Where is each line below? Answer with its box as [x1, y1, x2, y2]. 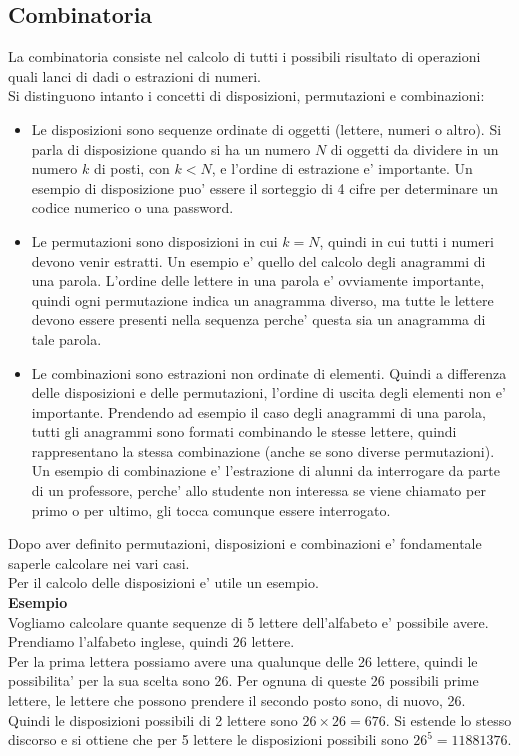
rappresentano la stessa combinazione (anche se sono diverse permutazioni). [31, 440, 495, 461]
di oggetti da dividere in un [330, 138, 499, 159]
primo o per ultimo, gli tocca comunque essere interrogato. [31, 499, 391, 520]
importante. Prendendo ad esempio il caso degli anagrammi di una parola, [31, 401, 486, 422]
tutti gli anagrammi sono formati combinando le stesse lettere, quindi [31, 421, 457, 442]
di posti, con [93, 158, 170, 179]
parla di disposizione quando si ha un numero [31, 138, 311, 159]
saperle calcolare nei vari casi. [8, 552, 190, 573]
